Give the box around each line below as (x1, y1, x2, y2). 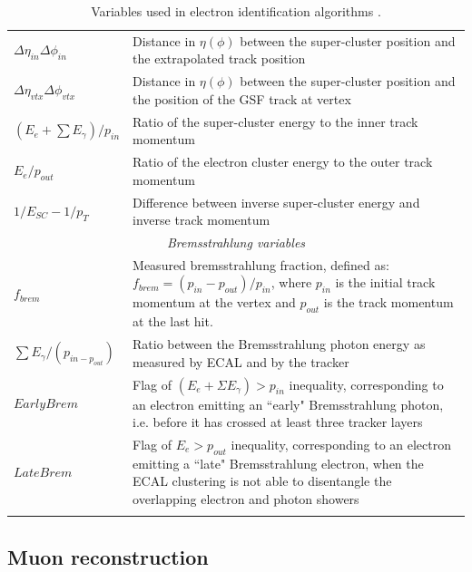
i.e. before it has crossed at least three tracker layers (133, 412, 423, 431)
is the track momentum (323, 293, 454, 312)
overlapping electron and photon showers (133, 489, 359, 508)
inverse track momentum (133, 210, 270, 229)
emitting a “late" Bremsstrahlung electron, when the (133, 453, 424, 472)
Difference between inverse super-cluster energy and (133, 192, 420, 211)
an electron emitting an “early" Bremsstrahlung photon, (133, 394, 444, 413)
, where (270, 273, 312, 292)
